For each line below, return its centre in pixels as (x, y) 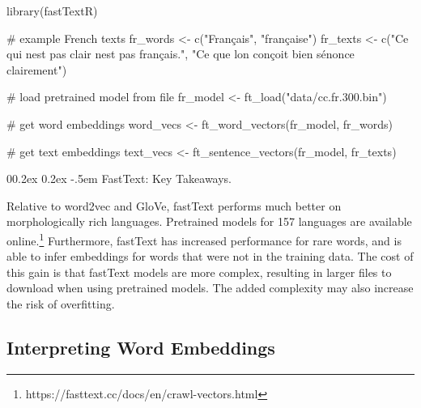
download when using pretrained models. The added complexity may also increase (210, 288)
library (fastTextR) (52, 11)
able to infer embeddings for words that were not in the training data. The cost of (210, 256)
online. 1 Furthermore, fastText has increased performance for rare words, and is (204, 239)
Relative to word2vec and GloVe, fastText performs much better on (174, 205)
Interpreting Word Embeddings (141, 347)
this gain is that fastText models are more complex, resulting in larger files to (199, 272)
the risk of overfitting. (61, 303)
